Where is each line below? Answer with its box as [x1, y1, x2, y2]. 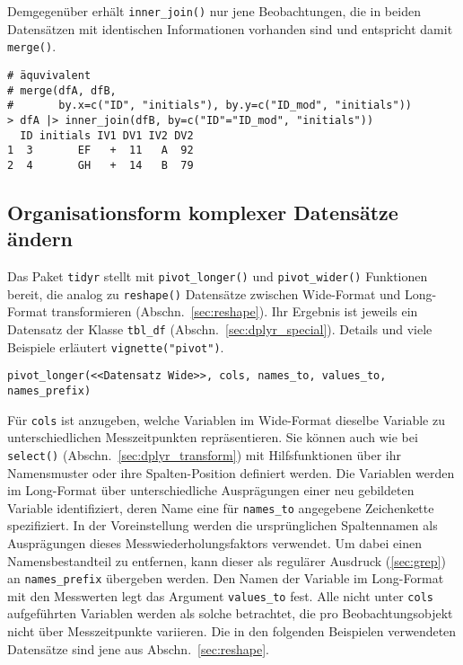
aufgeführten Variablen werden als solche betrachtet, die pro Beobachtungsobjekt [7, 604, 453, 623]
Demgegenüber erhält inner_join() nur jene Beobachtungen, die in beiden [7, 2, 421, 20]
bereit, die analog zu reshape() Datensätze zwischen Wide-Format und [7, 284, 401, 303]
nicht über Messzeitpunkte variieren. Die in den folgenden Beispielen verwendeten [7, 622, 457, 641]
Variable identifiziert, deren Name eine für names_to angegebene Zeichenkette [7, 498, 434, 517]
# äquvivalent [7, 68, 92, 82]
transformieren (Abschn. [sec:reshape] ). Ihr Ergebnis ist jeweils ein [51, 302, 418, 321]
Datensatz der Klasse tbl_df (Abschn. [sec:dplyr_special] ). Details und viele [7, 320, 432, 338]
